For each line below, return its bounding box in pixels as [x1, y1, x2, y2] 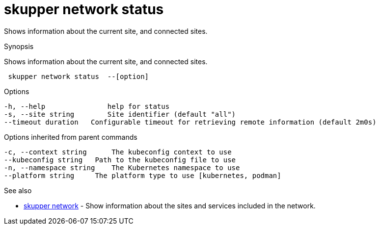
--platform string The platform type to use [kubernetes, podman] [4, 171, 281, 179]
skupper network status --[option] [8, 72, 149, 80]
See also [4, 186, 32, 195]
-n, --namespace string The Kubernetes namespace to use [4, 163, 240, 172]
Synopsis [4, 42, 34, 51]
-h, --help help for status [4, 102, 170, 110]
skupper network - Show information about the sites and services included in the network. [24, 201, 316, 210]
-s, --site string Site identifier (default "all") [4, 110, 236, 118]
